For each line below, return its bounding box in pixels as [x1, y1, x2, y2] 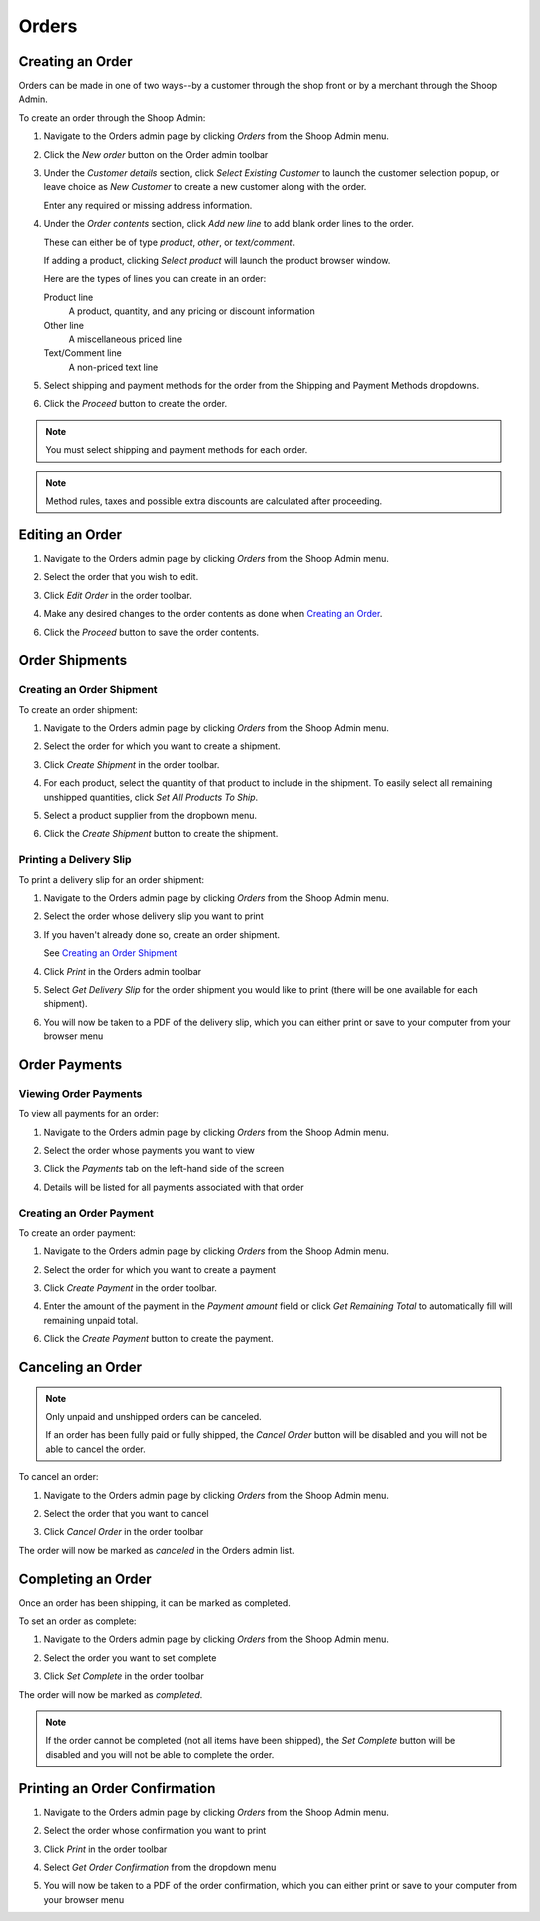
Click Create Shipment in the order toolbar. [43, 758, 220, 770]
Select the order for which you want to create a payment [43, 1263, 277, 1275]
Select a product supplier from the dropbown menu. [43, 810, 258, 822]
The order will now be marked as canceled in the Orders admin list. [18, 1544, 295, 1556]
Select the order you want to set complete [43, 1651, 217, 1664]
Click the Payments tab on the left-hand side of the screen [43, 1163, 285, 1175]
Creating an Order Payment [18, 1206, 154, 1220]
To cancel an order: [18, 1471, 99, 1483]
